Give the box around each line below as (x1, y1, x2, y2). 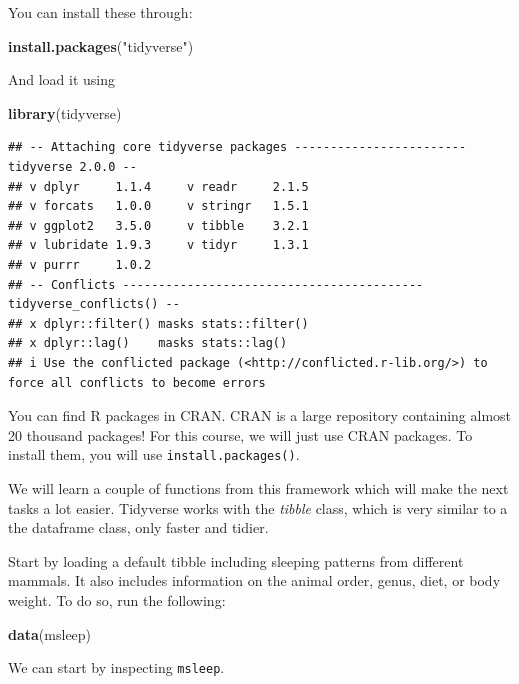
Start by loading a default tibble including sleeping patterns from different (8, 550, 464, 571)
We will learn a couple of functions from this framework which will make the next (8, 477, 509, 498)
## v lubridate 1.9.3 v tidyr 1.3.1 (8, 238, 309, 253)
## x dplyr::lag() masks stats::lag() (8, 336, 288, 351)
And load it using (8, 69, 116, 90)
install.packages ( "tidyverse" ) (8, 35, 194, 56)
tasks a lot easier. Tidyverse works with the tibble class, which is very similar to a (8, 497, 508, 518)
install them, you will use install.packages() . (8, 444, 300, 465)
